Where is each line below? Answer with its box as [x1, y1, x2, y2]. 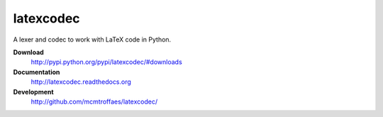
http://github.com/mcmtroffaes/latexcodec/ [30, 97, 158, 106]
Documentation [13, 68, 60, 76]
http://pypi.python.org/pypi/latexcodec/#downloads [30, 58, 182, 66]
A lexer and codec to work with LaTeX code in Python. [13, 35, 172, 44]
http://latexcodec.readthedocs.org [30, 78, 131, 86]
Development [13, 87, 54, 96]
